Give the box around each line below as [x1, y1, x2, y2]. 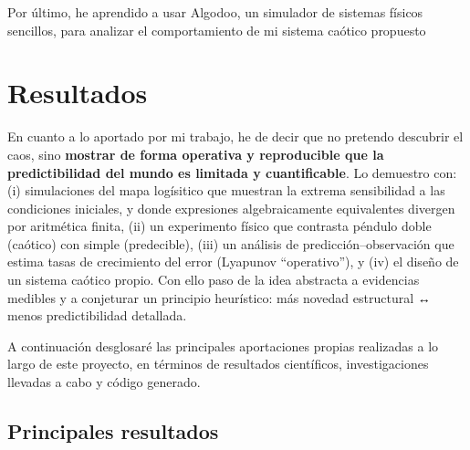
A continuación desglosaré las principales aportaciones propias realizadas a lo [7, 336, 439, 355]
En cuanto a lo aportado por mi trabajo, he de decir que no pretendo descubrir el [7, 127, 464, 146]
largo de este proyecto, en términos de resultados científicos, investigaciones [7, 354, 429, 373]
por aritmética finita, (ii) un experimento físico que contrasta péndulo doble [7, 216, 432, 235]
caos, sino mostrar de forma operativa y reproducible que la [7, 144, 384, 163]
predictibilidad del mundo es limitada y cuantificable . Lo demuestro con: [7, 162, 457, 182]
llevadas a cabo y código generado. [7, 372, 201, 392]
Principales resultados [7, 417, 219, 445]
